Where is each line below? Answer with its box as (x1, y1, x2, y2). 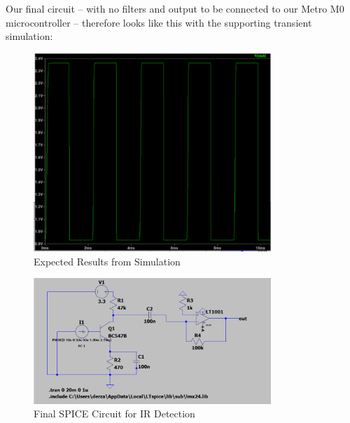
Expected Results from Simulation (34, 254, 181, 268)
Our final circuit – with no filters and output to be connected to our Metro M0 (6, 1, 344, 15)
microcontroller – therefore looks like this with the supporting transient (6, 15, 312, 29)
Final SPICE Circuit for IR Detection (34, 406, 195, 421)
